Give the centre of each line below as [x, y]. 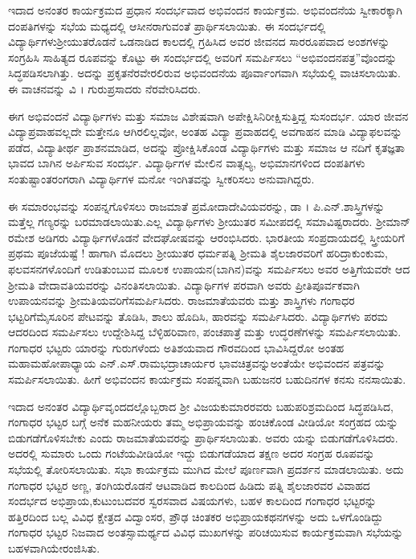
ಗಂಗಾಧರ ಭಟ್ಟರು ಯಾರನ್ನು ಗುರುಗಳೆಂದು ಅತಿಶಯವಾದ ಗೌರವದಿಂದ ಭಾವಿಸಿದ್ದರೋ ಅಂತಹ [176, 347]
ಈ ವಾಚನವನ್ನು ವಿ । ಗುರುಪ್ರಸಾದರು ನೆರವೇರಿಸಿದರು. [104, 88]
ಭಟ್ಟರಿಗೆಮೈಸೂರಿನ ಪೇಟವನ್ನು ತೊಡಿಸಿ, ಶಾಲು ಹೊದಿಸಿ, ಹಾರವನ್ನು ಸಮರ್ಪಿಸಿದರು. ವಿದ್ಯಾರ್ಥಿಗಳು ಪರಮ [198, 316]
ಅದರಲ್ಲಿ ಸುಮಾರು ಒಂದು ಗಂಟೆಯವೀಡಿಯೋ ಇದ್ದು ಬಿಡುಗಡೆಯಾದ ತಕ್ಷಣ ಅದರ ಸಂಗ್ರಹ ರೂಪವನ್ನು [192, 453]
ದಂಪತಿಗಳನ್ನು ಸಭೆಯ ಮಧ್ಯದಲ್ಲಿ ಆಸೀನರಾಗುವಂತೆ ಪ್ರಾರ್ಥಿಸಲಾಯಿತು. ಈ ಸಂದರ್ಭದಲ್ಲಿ [167, 25]
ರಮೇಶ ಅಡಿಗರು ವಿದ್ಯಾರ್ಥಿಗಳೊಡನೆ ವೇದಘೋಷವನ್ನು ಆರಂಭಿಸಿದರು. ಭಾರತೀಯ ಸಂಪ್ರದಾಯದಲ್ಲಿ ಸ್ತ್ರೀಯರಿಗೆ [206, 237]
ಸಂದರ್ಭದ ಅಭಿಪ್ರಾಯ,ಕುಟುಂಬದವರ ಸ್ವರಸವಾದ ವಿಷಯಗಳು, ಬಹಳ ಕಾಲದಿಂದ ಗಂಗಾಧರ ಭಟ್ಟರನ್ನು [192, 501]
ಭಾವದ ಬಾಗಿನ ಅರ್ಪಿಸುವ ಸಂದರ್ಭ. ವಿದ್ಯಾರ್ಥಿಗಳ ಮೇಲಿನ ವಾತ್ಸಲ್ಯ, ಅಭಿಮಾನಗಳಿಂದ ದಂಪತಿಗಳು [187, 163]
